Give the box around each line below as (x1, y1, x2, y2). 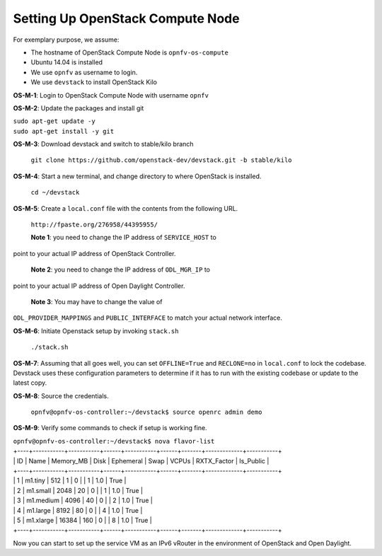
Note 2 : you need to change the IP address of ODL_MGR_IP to (30, 265, 210, 274)
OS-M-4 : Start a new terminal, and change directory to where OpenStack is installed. (13, 172, 262, 180)
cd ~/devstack (30, 188, 80, 197)
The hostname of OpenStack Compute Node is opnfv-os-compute (30, 48, 229, 57)
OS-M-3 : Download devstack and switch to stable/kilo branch (13, 140, 194, 149)
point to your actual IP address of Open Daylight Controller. (13, 282, 185, 290)
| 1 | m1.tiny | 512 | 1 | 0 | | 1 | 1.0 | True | (13, 476, 127, 485)
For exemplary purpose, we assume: (13, 35, 120, 44)
